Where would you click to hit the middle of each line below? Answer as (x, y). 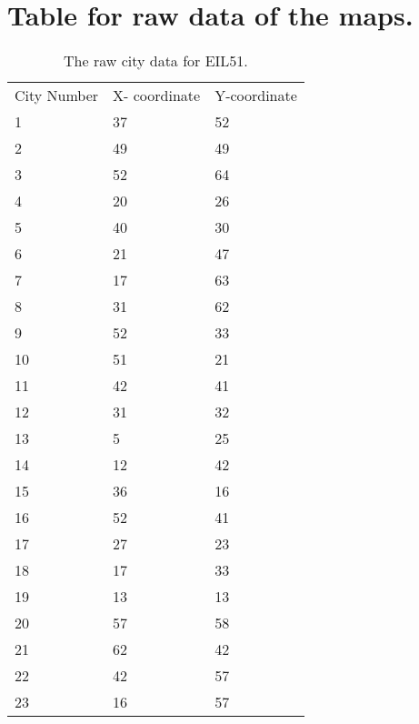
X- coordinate (157, 96)
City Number (57, 96)
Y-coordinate (256, 96)
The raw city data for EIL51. (156, 61)
